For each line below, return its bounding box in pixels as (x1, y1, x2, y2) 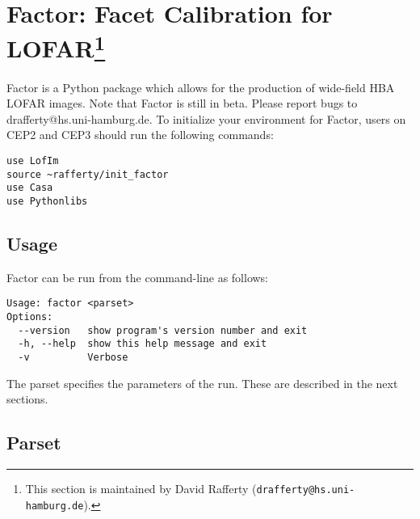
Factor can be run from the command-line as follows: (6, 268, 269, 285)
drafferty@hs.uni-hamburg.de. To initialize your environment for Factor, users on (6, 110, 406, 127)
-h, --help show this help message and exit (18, 338, 267, 350)
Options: (6, 311, 53, 323)
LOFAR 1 (6, 28, 106, 65)
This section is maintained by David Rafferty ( (25, 480, 257, 497)
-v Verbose (18, 352, 128, 364)
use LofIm (6, 155, 59, 167)
